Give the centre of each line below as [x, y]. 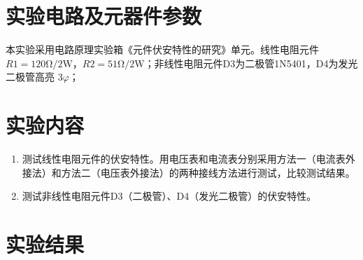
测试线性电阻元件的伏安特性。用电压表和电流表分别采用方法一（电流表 [184, 159]
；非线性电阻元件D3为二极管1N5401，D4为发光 [251, 63]
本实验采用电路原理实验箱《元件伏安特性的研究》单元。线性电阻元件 [162, 49]
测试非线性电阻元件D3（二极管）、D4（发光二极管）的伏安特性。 [169, 196]
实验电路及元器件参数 [104, 16]
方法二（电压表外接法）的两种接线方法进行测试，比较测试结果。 [208, 172]
